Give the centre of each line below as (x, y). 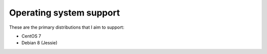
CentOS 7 (31, 36)
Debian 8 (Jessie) (40, 43)
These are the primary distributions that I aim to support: (67, 27)
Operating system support (65, 13)
